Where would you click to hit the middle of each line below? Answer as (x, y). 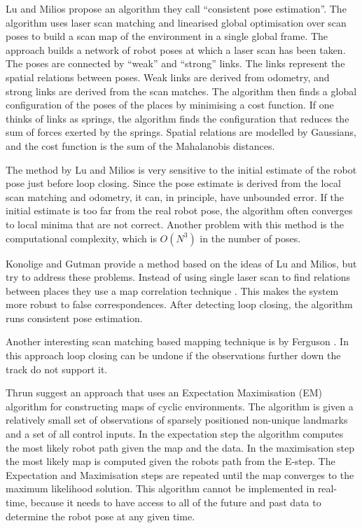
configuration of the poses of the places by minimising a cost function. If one (170, 105)
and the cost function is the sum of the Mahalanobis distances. (140, 145)
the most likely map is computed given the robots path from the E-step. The (170, 461)
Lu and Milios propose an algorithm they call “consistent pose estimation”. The (176, 8)
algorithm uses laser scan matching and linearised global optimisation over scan (176, 22)
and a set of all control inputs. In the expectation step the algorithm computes (175, 434)
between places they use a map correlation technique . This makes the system (172, 290)
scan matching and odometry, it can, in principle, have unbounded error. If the (175, 196)
